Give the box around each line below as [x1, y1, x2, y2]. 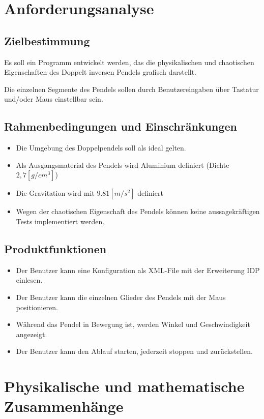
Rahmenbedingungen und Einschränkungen [4, 118, 237, 134]
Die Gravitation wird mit [16, 188, 95, 198]
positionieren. [16, 302, 58, 312]
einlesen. [16, 275, 43, 285]
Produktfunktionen [4, 241, 107, 256]
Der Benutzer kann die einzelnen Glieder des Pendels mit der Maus [16, 291, 226, 302]
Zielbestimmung [4, 33, 90, 48]
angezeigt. [16, 328, 47, 339]
